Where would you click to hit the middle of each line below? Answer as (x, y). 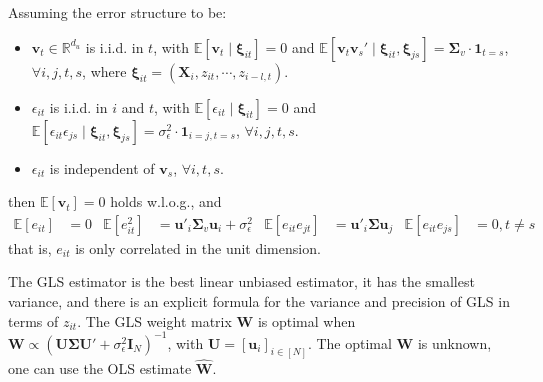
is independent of (102, 167)
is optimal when (306, 320)
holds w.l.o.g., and (166, 201)
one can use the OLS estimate (100, 367)
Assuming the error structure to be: (117, 12)
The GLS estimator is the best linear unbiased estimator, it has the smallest (241, 281)
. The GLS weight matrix (154, 320)
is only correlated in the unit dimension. (198, 247)
